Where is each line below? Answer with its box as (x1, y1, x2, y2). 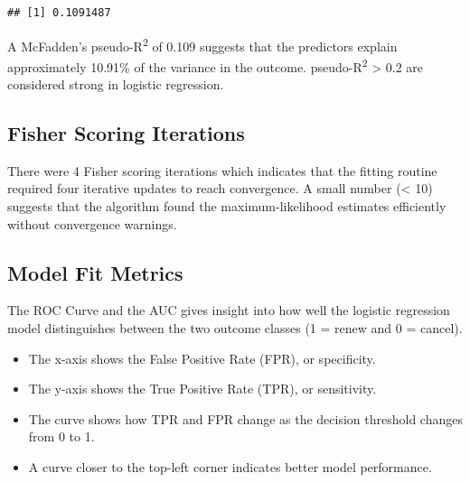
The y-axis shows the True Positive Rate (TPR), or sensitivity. (28, 379, 377, 398)
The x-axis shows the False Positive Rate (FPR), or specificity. (28, 348, 376, 367)
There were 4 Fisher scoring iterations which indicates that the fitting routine (7, 161, 437, 180)
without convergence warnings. (7, 214, 177, 233)
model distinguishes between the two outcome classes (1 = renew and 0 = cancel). (7, 319, 463, 338)
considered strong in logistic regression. (7, 75, 224, 94)
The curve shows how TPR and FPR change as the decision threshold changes (28, 409, 463, 428)
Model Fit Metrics (7, 258, 183, 286)
